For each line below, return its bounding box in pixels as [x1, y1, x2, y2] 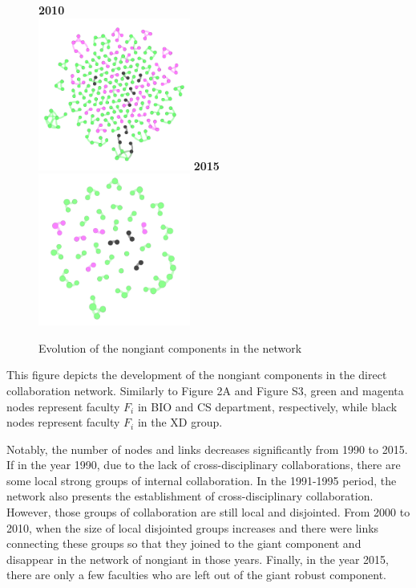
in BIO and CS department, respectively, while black [137, 398, 398, 414]
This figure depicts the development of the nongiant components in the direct [6, 366, 387, 383]
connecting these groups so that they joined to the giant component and [6, 535, 361, 552]
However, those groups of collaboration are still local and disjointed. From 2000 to [6, 504, 410, 521]
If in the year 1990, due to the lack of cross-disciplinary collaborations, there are [6, 456, 401, 473]
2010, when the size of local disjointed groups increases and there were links [6, 519, 379, 536]
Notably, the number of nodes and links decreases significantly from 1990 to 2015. [6, 440, 408, 457]
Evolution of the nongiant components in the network [38, 339, 302, 356]
